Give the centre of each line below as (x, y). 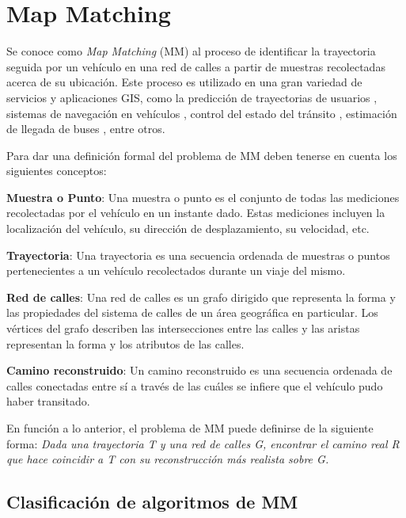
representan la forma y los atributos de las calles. (125, 343)
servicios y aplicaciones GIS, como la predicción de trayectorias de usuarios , (192, 97)
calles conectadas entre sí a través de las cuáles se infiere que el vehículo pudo (195, 385)
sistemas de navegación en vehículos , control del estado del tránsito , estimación (202, 113)
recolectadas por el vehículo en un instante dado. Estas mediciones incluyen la (196, 213)
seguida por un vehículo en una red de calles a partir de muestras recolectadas (196, 66)
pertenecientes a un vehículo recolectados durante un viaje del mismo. (176, 270)
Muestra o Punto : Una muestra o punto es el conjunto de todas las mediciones (203, 197)
